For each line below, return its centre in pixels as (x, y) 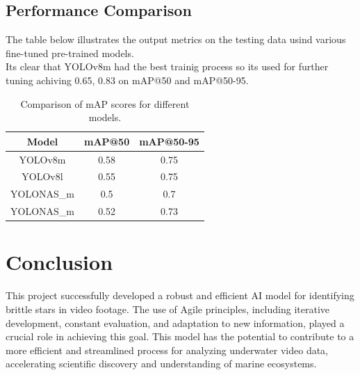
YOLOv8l (42, 176)
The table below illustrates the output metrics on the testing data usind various (176, 39)
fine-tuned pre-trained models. (70, 53)
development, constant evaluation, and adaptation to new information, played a (175, 322)
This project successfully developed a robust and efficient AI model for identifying (180, 295)
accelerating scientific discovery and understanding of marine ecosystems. (161, 364)
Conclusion (59, 262)
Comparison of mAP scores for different (105, 103)
